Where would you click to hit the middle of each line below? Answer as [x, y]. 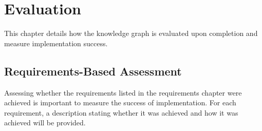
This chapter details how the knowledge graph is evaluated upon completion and [131, 33]
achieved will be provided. [45, 123]
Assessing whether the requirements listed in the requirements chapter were [123, 92]
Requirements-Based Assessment [93, 71]
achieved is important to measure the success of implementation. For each [120, 102]
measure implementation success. [56, 43]
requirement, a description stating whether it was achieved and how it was [121, 112]
